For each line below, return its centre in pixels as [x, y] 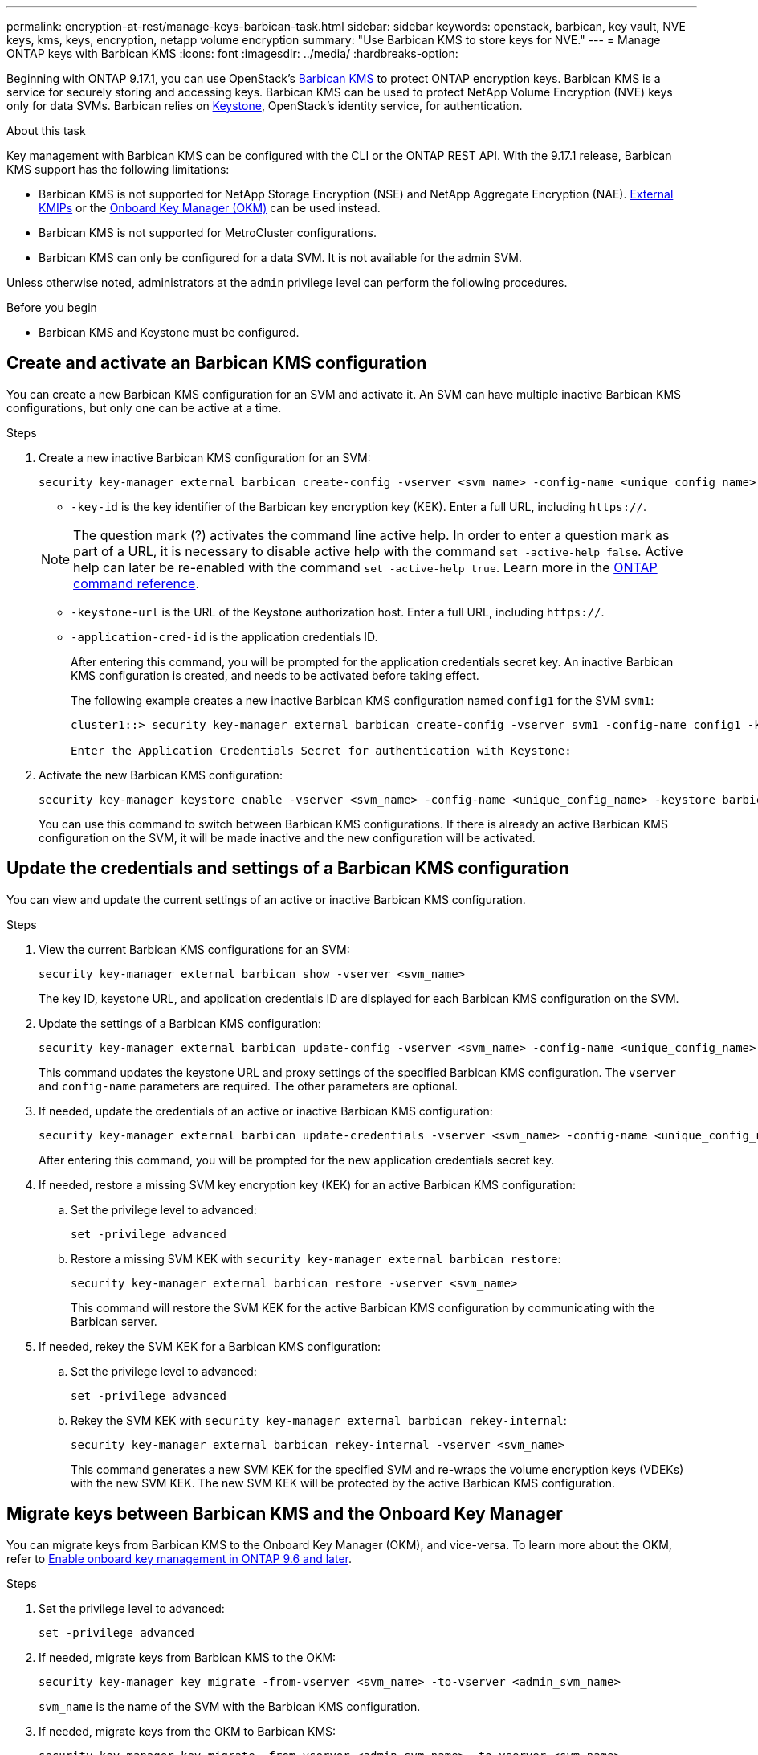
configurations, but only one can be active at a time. [144, 407]
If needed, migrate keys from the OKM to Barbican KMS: [187, 1731]
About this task [46, 131]
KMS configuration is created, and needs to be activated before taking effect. [275, 675]
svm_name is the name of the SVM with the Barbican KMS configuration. [230, 1706]
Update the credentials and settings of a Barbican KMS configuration [288, 869]
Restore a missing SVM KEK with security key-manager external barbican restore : [316, 1258]
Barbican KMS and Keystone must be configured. [169, 332]
